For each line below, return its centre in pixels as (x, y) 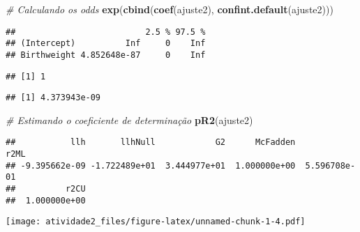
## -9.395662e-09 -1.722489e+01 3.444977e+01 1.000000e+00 (151, 165)
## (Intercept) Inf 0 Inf (106, 44)
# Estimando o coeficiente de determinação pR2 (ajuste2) (129, 119)
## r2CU (46, 189)
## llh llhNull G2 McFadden (151, 142)
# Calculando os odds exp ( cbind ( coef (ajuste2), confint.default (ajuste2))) (170, 9)
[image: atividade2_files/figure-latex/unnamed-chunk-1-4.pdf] (156, 222)
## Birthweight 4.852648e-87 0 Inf (106, 55)
